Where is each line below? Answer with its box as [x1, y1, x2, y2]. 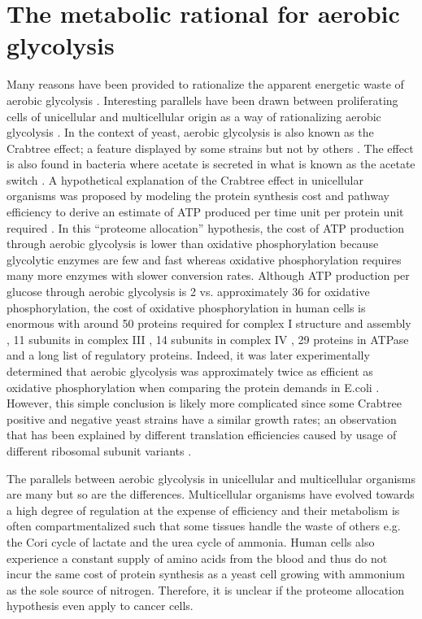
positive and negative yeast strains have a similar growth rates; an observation [7, 410, 397, 427]
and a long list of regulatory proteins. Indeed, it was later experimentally [7, 347, 370, 364]
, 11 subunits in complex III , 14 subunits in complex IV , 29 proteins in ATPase [7, 330, 409, 347]
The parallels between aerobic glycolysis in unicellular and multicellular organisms [7, 469, 416, 486]
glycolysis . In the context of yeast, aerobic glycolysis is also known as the [7, 124, 374, 141]
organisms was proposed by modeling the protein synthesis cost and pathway [7, 187, 389, 204]
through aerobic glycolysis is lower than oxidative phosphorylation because [7, 235, 379, 252]
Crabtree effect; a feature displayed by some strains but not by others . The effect [7, 139, 414, 156]
